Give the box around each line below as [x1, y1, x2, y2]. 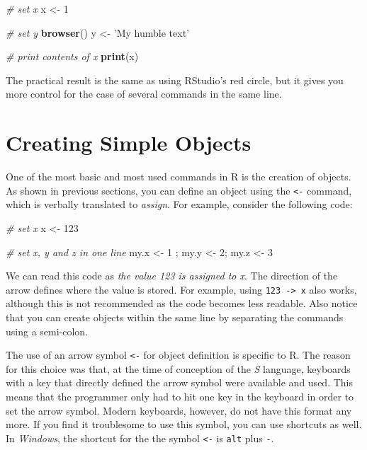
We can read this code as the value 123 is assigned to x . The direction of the [6, 268, 338, 283]
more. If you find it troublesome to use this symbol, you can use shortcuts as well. [6, 417, 362, 432]
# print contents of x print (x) [6, 49, 139, 64]
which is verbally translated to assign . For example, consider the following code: [6, 197, 353, 212]
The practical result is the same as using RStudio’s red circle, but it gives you [6, 72, 344, 87]
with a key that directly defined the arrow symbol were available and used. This [6, 375, 353, 390]
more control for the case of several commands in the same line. [6, 86, 282, 101]
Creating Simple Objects [6, 128, 252, 157]
